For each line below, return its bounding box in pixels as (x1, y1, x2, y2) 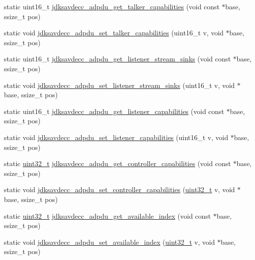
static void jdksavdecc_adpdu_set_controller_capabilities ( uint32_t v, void (4, 184, 235, 195)
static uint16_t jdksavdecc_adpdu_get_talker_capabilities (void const (4, 1, 220, 11)
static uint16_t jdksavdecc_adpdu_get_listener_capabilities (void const (4, 106, 224, 116)
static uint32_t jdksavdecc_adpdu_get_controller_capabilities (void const (4, 158, 231, 169)
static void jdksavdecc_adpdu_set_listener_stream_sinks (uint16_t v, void (4, 80, 235, 90)
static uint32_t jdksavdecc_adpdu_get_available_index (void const (4, 210, 211, 221)
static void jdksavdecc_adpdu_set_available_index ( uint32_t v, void (4, 236, 215, 247)
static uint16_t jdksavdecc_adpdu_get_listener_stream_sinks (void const (4, 54, 231, 64)
